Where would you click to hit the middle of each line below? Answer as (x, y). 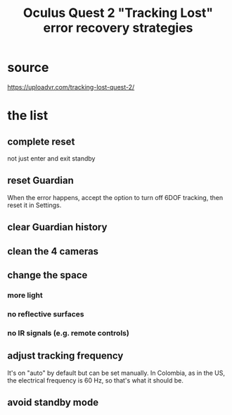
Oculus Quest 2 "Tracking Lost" (118, 13)
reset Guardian (40, 181)
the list (28, 116)
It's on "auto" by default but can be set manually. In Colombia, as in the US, (116, 373)
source (28, 68)
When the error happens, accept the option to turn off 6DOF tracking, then (115, 197)
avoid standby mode (53, 402)
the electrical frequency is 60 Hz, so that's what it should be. (96, 380)
